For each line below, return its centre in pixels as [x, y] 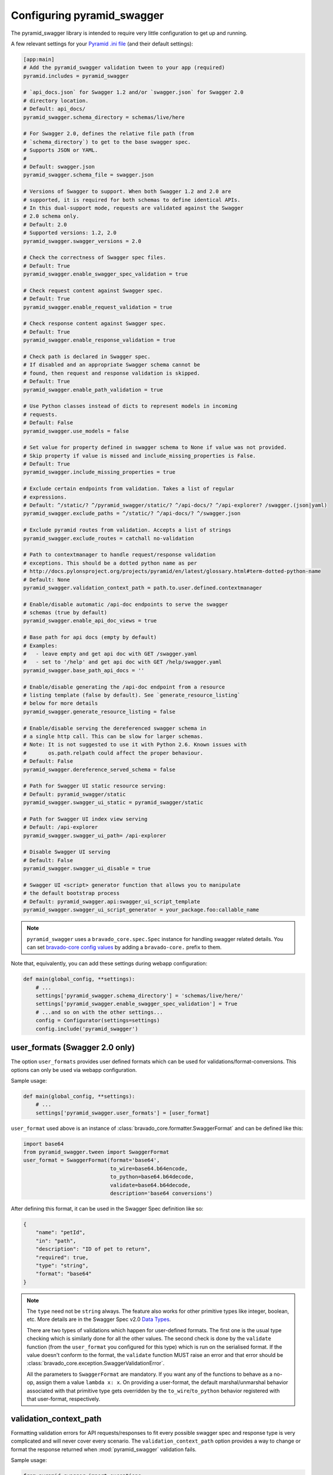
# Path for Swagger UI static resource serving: [95, 786]
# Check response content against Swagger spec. [95, 324]
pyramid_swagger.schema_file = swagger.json [89, 175]
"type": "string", [62, 1265]
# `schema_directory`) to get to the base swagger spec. [107, 142]
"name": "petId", [61, 1233]
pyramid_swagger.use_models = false [76, 431]
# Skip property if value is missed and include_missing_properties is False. [139, 455]
